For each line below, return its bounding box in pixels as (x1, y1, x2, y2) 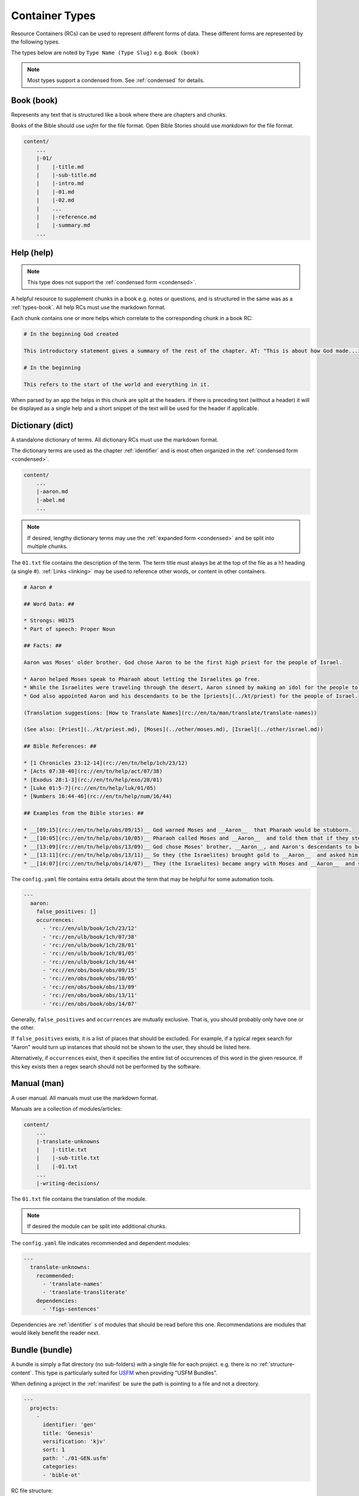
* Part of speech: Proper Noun (23, 625, 116, 633)
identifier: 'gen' (42, 1421, 97, 1428)
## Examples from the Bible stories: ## (23, 810, 144, 817)
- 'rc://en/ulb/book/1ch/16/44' (42, 958, 138, 965)
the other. (11, 1024, 35, 1032)
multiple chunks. (27, 542, 68, 550)
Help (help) (11, 248, 54, 258)
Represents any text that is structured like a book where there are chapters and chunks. (11, 111, 227, 118)
